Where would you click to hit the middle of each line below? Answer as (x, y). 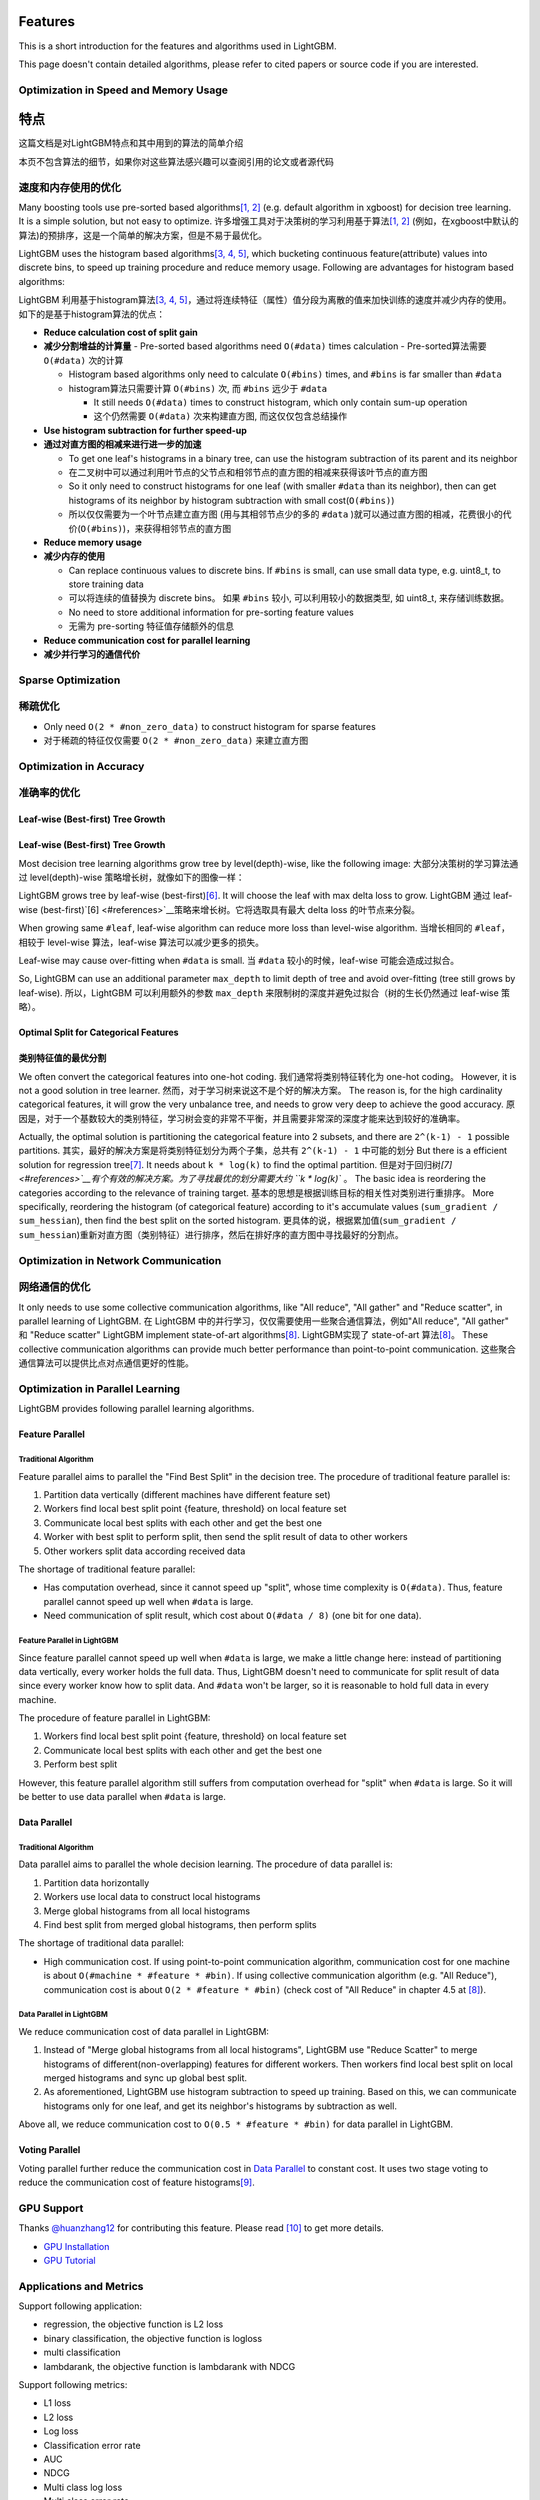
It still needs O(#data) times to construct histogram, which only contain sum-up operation (280, 402)
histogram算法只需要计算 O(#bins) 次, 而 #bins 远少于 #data (198, 388)
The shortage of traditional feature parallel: (107, 1569)
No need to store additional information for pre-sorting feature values (211, 612)
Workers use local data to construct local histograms (152, 1897)
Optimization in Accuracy (81, 766)
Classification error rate (92, 2445)
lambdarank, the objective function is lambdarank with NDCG (169, 2366)
